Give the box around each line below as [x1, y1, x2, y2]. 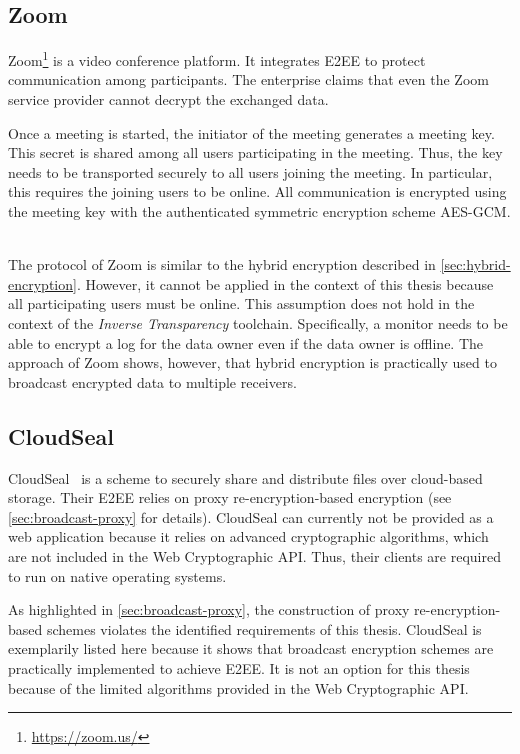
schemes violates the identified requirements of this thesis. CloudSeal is [46, 618, 482, 639]
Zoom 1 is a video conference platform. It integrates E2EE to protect [8, 47, 426, 70]
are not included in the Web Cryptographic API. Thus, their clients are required [8, 545, 501, 566]
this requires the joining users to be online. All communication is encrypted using [8, 181, 507, 202]
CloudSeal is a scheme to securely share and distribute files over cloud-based [8, 467, 483, 488]
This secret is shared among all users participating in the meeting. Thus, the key [8, 142, 503, 163]
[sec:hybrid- [440, 254, 511, 275]
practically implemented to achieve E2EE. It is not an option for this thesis [8, 657, 470, 678]
